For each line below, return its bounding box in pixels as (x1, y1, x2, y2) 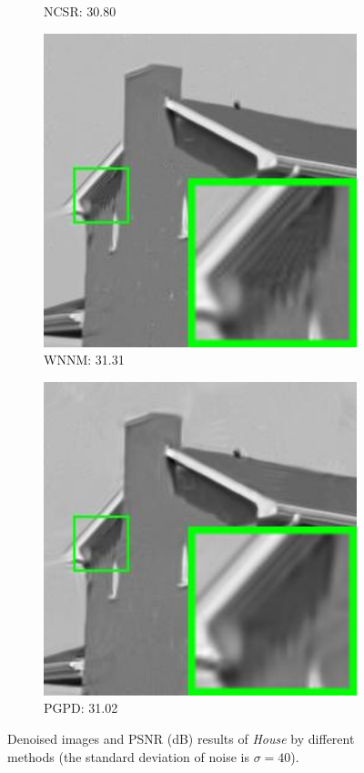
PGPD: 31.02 (44, 698, 118, 717)
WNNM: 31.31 (44, 350, 125, 369)
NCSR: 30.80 (44, 2, 116, 20)
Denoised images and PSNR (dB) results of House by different (7, 728, 355, 747)
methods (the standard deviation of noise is (7, 747, 249, 766)
